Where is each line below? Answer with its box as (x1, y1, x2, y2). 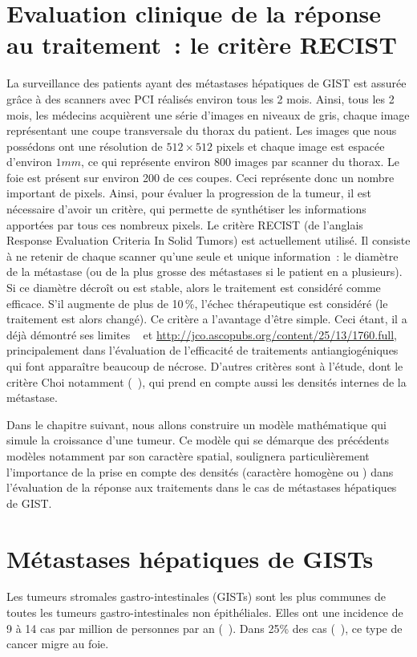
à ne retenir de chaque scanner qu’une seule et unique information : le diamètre (6, 247, 399, 264)
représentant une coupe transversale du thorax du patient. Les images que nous (6, 122, 397, 139)
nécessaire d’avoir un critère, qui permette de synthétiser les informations (6, 201, 366, 217)
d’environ (6, 153, 52, 170)
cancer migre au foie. (6, 635, 109, 652)
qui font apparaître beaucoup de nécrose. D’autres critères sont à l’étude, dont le (6, 358, 403, 374)
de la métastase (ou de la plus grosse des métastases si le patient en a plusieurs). (6, 263, 403, 280)
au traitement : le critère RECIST (6, 28, 397, 61)
